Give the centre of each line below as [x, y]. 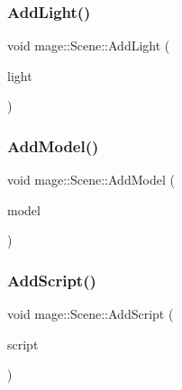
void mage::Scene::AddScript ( [91, 314]
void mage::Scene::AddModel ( [91, 180]
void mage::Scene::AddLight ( [89, 45]
